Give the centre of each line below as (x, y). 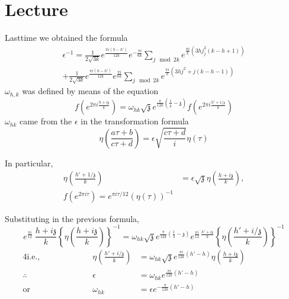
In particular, (29, 163)
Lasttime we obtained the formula (66, 38)
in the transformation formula (135, 121)
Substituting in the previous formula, (72, 218)
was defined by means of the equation (90, 91)
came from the (46, 121)
